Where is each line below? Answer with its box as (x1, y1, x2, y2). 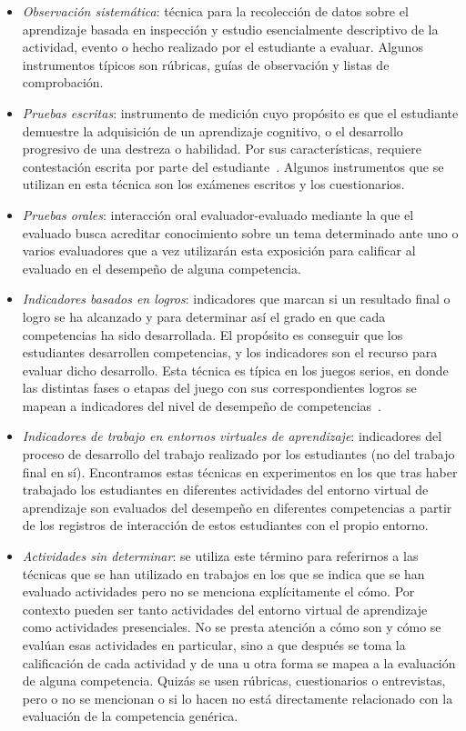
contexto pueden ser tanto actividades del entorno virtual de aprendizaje (22, 599, 428, 618)
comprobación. (22, 73, 104, 92)
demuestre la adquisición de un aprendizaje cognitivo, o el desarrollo (22, 121, 403, 140)
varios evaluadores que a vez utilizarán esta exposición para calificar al (22, 241, 416, 260)
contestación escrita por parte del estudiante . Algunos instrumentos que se (22, 156, 444, 175)
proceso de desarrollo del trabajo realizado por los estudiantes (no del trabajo (22, 445, 455, 464)
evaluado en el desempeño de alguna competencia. (22, 258, 301, 277)
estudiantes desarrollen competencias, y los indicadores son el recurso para (22, 343, 438, 362)
